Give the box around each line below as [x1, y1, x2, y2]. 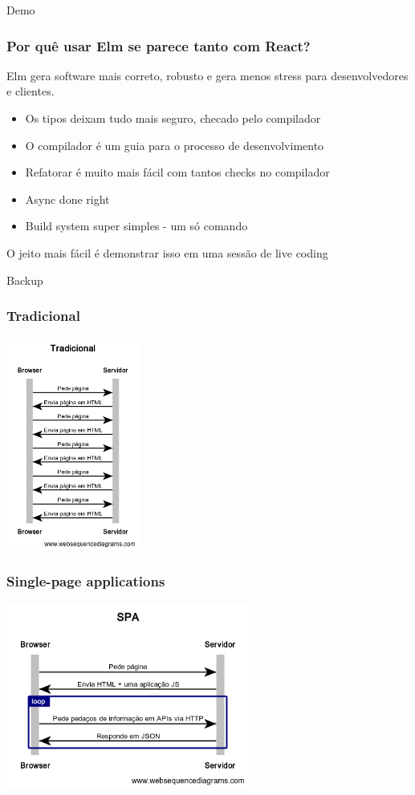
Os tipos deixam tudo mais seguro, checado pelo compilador [25, 110, 321, 126]
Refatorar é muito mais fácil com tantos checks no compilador [25, 164, 330, 180]
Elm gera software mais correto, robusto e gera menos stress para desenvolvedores [6, 67, 409, 83]
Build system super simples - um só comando [25, 217, 248, 234]
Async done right [25, 190, 110, 207]
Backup [6, 271, 43, 288]
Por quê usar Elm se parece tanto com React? [6, 35, 311, 55]
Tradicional [6, 306, 80, 326]
